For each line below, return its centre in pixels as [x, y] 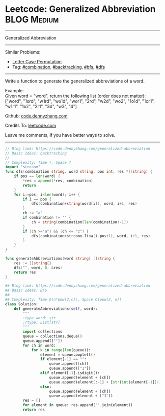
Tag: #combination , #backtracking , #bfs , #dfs [58, 67]
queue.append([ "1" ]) [70, 369]
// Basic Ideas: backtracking [36, 153]
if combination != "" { [47, 218]
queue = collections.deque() [53, 337]
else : [46, 387]
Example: [14, 90]
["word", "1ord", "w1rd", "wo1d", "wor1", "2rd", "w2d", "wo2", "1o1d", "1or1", [80, 101]
